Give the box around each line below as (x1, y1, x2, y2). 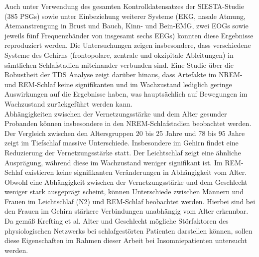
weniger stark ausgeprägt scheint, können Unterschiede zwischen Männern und (4, 186, 244, 197)
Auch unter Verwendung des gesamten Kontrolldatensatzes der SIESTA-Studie (4, 1, 244, 11)
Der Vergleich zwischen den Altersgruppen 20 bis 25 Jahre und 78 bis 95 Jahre (4, 128, 245, 138)
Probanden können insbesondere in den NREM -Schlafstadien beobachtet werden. (4, 118, 252, 128)
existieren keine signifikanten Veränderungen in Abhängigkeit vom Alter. (25, 167, 247, 177)
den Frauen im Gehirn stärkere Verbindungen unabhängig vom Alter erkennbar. (4, 206, 249, 216)
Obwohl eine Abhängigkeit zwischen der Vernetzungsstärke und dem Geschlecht (4, 176, 248, 187)
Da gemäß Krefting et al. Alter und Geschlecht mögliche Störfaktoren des (4, 216, 229, 226)
